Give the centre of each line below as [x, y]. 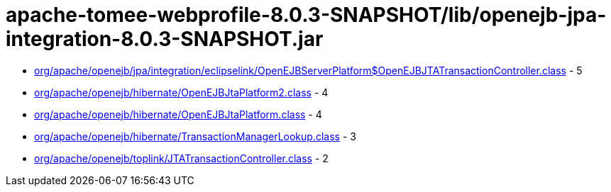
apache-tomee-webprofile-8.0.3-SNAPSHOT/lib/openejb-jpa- [306, 15]
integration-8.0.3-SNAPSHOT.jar [165, 39]
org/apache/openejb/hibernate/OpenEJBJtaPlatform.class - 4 [178, 114]
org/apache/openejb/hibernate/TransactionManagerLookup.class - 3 [195, 136]
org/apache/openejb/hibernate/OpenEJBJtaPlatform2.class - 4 [181, 92]
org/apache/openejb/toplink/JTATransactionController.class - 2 [181, 158]
